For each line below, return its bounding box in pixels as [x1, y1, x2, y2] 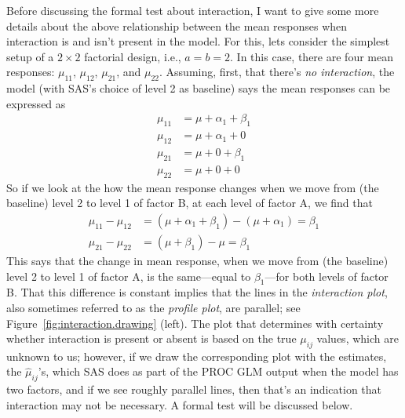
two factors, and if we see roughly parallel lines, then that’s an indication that [6, 381, 382, 398]
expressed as [6, 95, 66, 111]
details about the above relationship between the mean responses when [6, 17, 348, 34]
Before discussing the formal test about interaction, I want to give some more [6, 2, 379, 18]
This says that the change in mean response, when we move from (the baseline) [6, 252, 389, 268]
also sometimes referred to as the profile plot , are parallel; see [6, 299, 301, 315]
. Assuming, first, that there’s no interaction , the [159, 64, 395, 80]
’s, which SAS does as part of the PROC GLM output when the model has [38, 363, 399, 380]
